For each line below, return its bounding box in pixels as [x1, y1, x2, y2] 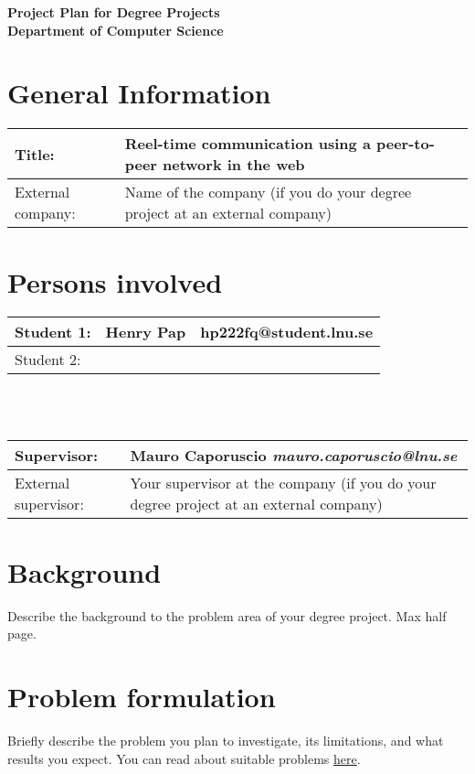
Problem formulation [7, 678, 276, 715]
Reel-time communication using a [124, 133, 371, 155]
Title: [15, 143, 55, 165]
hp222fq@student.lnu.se [200, 321, 374, 343]
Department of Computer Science [7, 20, 224, 39]
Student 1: [15, 321, 91, 343]
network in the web [163, 154, 305, 176]
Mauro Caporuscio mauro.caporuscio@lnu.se [130, 444, 458, 466]
